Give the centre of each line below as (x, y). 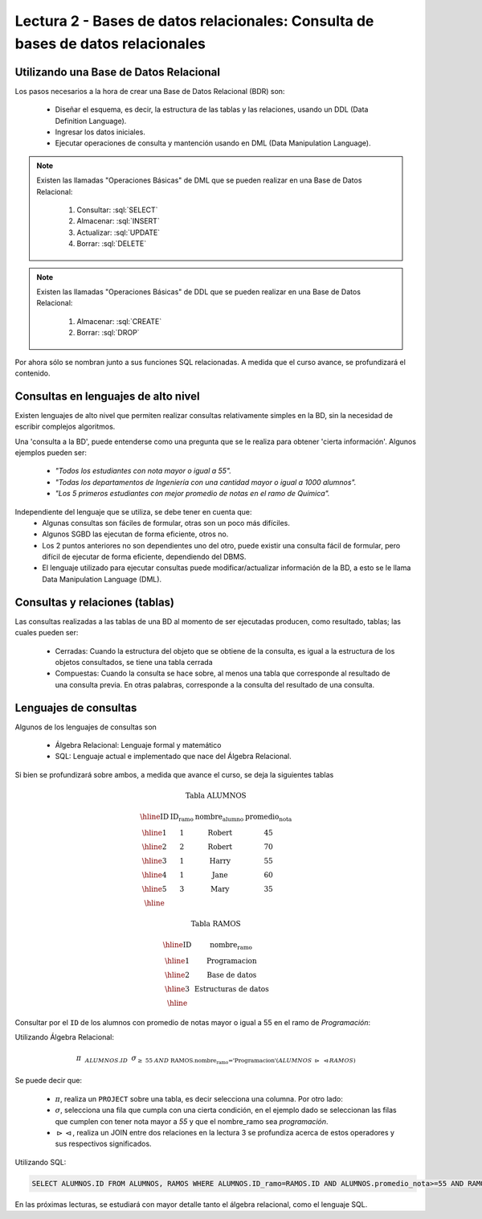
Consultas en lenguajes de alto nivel (107, 396)
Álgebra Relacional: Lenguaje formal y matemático (138, 745)
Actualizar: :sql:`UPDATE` (118, 232)
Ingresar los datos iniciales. (100, 132)
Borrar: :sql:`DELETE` (112, 244)
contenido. (33, 373)
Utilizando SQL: (41, 1162)
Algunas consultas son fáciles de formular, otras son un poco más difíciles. (166, 523)
